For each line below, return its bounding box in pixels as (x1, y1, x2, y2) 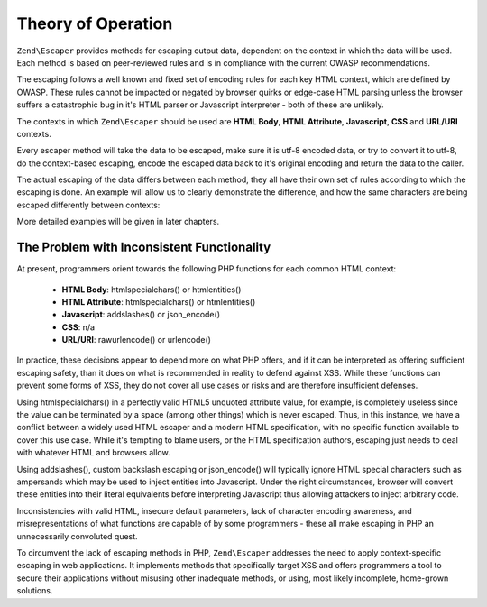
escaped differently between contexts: (16, 199, 161, 210)
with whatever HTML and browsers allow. (16, 447, 170, 458)
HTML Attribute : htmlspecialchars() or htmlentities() (61, 296, 256, 307)
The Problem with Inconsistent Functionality (16, 240, 271, 255)
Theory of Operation (16, 14, 173, 33)
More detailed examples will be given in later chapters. (16, 216, 220, 227)
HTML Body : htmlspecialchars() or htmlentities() (61, 284, 242, 295)
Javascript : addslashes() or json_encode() (61, 309, 221, 320)
